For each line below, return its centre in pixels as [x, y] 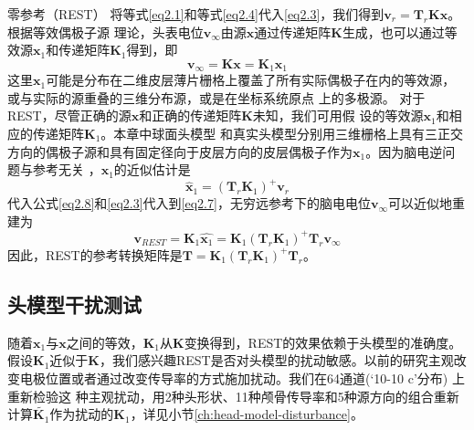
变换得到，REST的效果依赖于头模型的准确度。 [323, 342]
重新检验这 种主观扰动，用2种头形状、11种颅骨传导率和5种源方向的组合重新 [233, 396]
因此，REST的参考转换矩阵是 [95, 254]
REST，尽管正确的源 [69, 115]
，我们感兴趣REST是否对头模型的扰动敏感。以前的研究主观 [276, 360]
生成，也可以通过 [393, 31]
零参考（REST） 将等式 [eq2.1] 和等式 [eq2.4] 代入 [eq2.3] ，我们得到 [196, 14]
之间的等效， [105, 342]
